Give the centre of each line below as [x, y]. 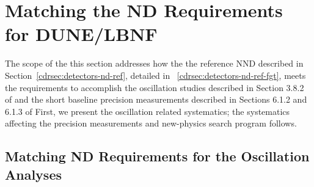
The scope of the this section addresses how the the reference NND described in [154, 63]
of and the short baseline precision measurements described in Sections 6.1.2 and [156, 99]
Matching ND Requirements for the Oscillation [157, 156]
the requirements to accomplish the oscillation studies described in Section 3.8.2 [155, 87]
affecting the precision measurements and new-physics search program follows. [151, 123]
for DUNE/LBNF [81, 34]
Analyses [33, 174]
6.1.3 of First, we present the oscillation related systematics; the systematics [148, 111]
